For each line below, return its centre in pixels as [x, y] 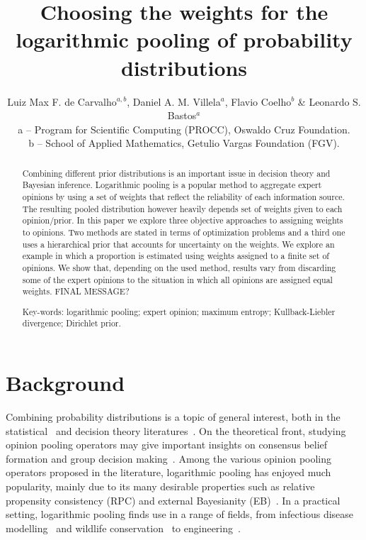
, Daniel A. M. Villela [174, 101]
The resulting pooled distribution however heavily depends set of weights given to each [182, 208]
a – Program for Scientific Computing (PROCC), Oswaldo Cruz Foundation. [184, 129]
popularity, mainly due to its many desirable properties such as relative [160, 486]
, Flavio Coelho [258, 101]
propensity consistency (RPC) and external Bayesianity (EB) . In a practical [173, 500]
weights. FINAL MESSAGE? [76, 291]
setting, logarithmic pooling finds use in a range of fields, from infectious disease [180, 514]
